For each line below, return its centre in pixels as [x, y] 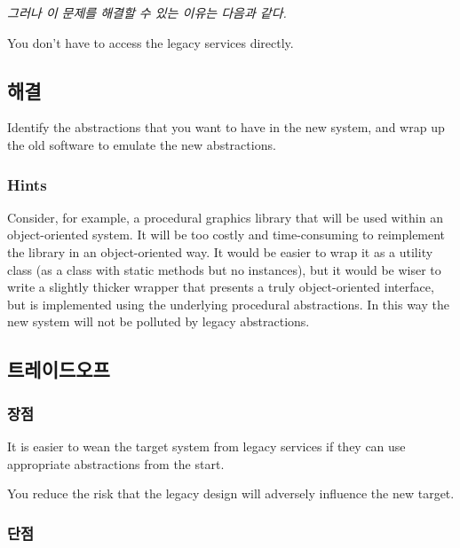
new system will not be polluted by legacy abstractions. [159, 321]
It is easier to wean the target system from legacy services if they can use [206, 446]
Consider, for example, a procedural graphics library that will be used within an [225, 217]
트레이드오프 [59, 369]
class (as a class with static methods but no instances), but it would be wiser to [224, 269]
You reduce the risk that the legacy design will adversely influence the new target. [231, 493]
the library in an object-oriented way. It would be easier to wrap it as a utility [220, 251]
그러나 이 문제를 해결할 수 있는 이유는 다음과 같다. [147, 12]
